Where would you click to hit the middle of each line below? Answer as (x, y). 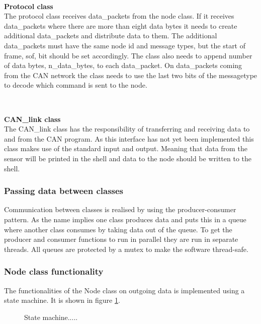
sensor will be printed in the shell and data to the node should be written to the (128, 158)
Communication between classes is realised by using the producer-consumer (120, 209)
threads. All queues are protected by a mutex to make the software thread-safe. (126, 249)
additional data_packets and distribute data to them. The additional (111, 36)
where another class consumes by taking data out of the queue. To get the (118, 229)
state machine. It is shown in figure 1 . (62, 300)
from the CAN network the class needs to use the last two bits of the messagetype (131, 75)
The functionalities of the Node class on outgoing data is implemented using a (124, 290)
